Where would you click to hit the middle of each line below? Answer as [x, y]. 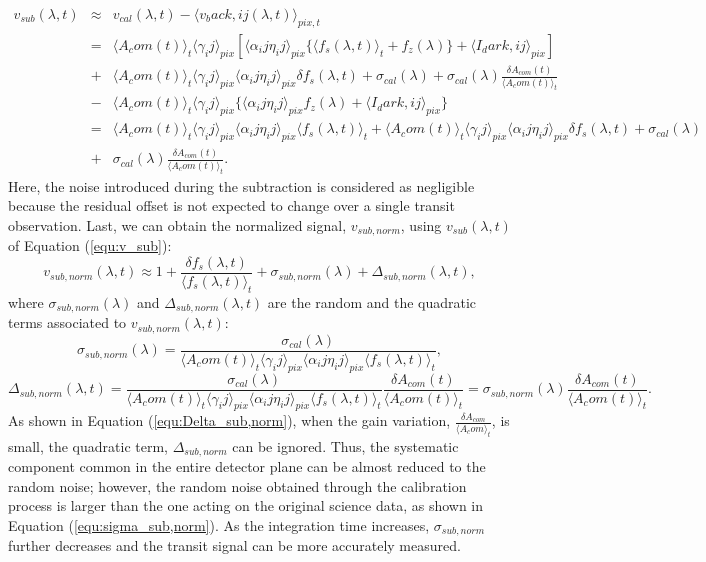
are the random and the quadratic [372, 301]
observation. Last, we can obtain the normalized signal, [177, 224]
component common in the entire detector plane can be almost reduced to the [247, 466]
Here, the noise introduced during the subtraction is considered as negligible [241, 185]
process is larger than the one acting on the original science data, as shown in [246, 505]
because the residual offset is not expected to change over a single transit [231, 205]
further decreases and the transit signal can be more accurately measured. [234, 545]
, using [421, 224]
